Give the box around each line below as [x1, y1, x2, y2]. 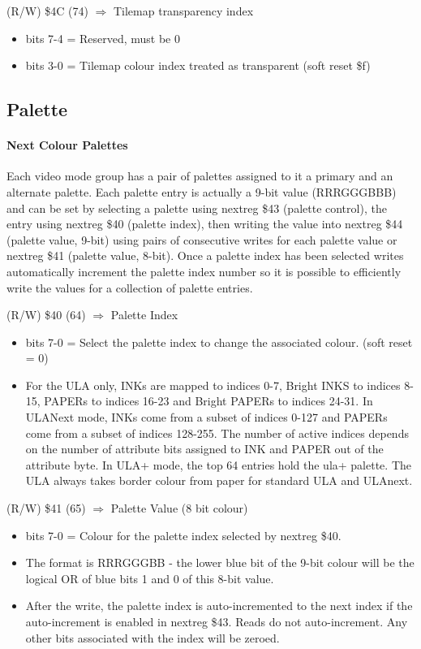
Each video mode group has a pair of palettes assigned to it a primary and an [6, 167, 393, 184]
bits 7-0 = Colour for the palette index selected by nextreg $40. [25, 526, 342, 543]
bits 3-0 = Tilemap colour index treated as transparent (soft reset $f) [25, 57, 371, 74]
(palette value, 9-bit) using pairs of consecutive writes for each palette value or [6, 231, 397, 248]
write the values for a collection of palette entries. [6, 279, 253, 296]
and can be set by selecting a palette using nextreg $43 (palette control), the [6, 199, 387, 216]
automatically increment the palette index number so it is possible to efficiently [6, 262, 402, 279]
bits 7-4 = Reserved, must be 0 [25, 29, 181, 46]
